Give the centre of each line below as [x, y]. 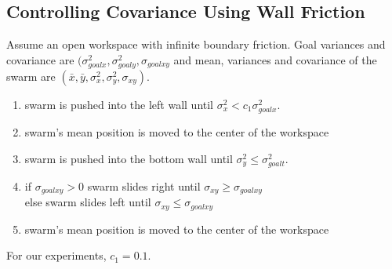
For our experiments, [56, 255]
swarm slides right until [144, 185]
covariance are [40, 59]
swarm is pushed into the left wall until [119, 104]
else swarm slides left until [88, 202]
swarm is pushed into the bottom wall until [129, 158]
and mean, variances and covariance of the [275, 59]
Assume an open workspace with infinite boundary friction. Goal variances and [196, 44]
